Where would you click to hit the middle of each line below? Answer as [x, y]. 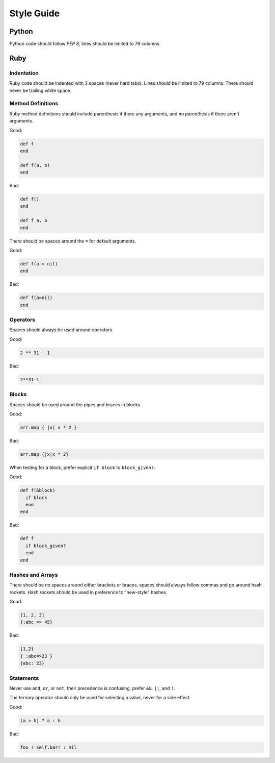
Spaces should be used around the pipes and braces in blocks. [76, 404]
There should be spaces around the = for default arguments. [73, 241]
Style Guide [35, 13]
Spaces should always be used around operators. [61, 330]
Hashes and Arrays [34, 575]
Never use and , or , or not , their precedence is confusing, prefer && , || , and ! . [92, 688]
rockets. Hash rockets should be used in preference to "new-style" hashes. [88, 592]
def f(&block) [38, 490]
